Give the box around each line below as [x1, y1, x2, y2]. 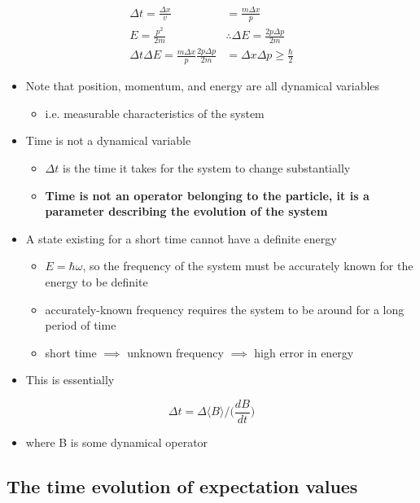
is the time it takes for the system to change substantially [62, 160, 351, 177]
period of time [45, 317, 116, 334]
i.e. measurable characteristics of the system [45, 104, 265, 121]
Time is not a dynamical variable [25, 132, 191, 149]
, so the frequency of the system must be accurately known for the [82, 257, 413, 274]
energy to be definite [45, 273, 148, 291]
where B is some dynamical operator [25, 434, 208, 451]
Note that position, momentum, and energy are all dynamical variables [25, 77, 380, 94]
